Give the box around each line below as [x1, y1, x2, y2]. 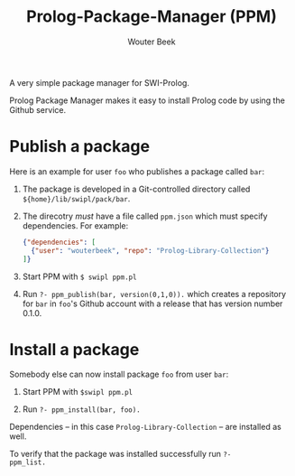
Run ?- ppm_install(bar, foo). [22, 404, 142, 415]
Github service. [9, 104, 66, 115]
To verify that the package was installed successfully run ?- [9, 449, 232, 460]
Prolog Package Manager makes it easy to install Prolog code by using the [9, 95, 286, 106]
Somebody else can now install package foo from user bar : [9, 369, 229, 380]
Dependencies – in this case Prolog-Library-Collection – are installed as [9, 422, 281, 433]
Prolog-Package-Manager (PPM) [26, 6, 277, 27]
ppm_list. [9, 458, 47, 467]
